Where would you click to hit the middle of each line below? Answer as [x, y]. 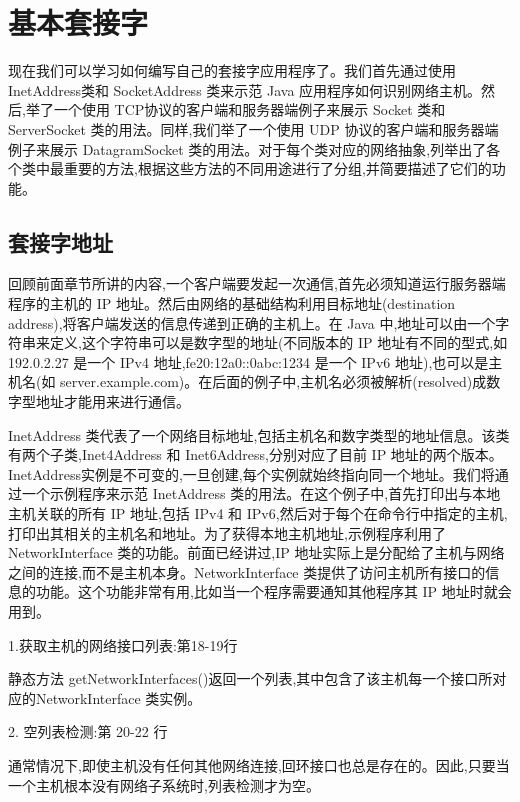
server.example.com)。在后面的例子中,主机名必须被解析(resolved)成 [273, 381]
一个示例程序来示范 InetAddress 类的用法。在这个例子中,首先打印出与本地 [261, 493]
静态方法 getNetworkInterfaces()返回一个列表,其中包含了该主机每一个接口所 [250, 678]
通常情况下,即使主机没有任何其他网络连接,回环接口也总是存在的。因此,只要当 [259, 764]
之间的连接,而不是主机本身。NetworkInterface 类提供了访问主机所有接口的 [247, 571]
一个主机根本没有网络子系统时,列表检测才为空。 [164, 784]
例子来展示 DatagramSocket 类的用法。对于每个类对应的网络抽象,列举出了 [247, 148]
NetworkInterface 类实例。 [118, 697]
